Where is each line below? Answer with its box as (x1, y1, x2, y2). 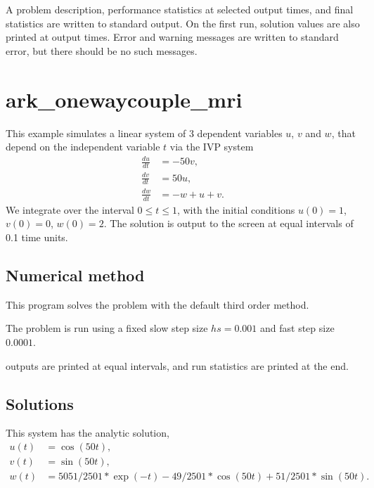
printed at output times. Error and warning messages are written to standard (6, 30, 339, 44)
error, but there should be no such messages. (6, 43, 198, 58)
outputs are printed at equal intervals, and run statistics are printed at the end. (6, 358, 349, 373)
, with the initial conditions (176, 202, 295, 217)
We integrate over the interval (6, 202, 134, 217)
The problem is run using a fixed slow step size (6, 321, 208, 335)
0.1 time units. (6, 230, 68, 244)
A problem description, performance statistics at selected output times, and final (6, 2, 354, 16)
